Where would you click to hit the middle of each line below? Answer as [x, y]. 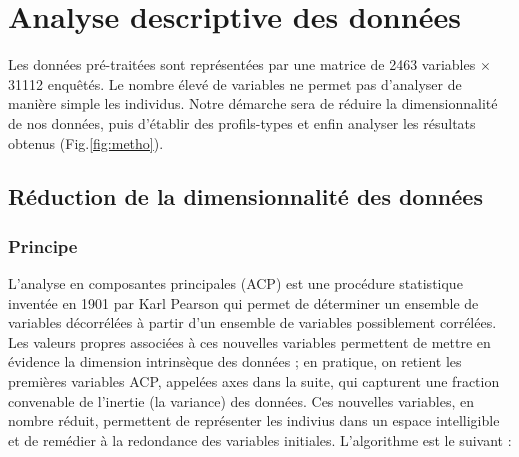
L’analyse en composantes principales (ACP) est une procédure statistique [235, 283]
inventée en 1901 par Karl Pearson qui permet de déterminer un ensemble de [243, 302]
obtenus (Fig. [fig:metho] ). [86, 142]
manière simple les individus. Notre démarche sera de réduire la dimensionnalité [253, 103]
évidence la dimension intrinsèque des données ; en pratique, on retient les [235, 361]
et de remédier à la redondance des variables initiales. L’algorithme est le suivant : [260, 439]
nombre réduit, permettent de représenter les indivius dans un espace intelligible [254, 420]
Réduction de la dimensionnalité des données [245, 196]
